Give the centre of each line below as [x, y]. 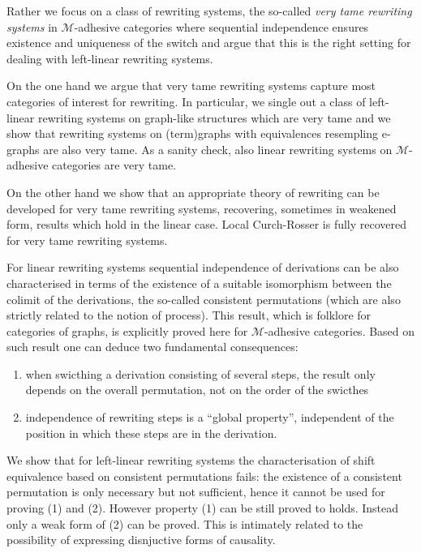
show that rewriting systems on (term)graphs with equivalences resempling [193, 133]
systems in [32, 26]
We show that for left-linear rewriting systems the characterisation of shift [191, 460]
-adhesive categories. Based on [339, 330]
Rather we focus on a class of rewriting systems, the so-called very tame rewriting [209, 11]
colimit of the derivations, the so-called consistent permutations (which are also [204, 299]
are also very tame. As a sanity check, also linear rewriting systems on [218, 149]
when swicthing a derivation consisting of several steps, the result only [200, 373]
